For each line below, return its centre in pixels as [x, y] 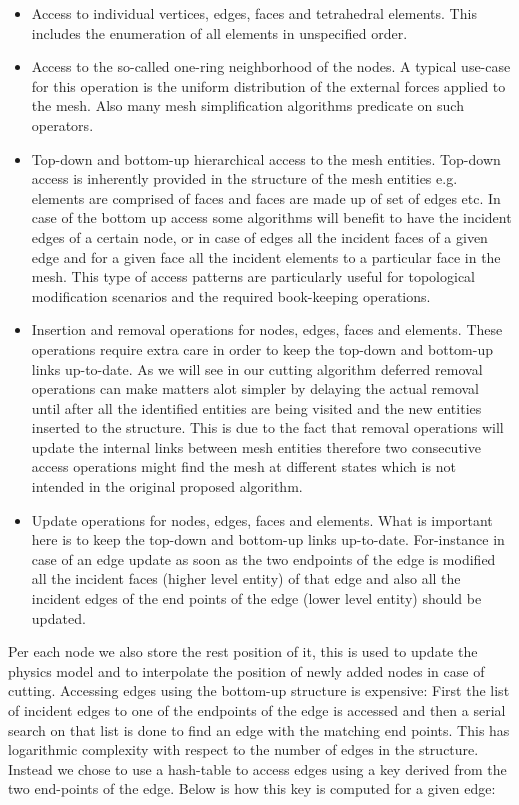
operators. [62, 124]
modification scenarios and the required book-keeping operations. [231, 295]
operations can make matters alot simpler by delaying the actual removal [255, 388]
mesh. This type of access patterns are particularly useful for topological [253, 276]
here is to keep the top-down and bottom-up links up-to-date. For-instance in [268, 539]
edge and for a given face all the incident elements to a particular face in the [266, 256]
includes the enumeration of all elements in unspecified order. [219, 32]
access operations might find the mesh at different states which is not [243, 466]
